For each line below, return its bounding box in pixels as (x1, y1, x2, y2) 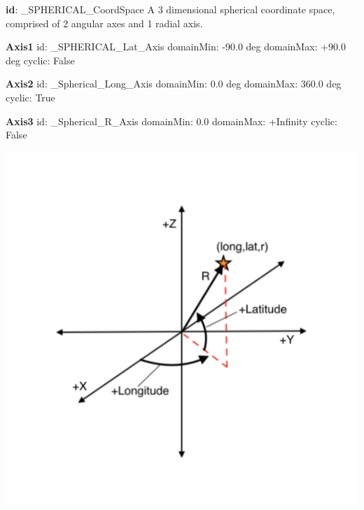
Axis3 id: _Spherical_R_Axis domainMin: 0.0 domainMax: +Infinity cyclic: (6, 113, 337, 128)
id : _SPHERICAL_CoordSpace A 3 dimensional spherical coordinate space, (6, 2, 335, 16)
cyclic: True (6, 90, 55, 104)
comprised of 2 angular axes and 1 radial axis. (6, 15, 203, 30)
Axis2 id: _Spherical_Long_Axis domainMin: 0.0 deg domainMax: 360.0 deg (6, 76, 342, 91)
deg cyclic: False (6, 52, 75, 67)
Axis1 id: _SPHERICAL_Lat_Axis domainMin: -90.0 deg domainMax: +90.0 (6, 39, 346, 54)
